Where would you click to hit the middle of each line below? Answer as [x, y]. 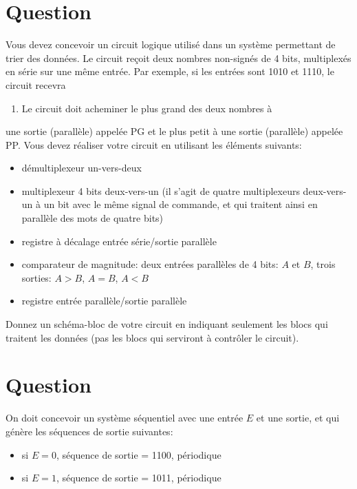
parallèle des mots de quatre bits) [93, 218]
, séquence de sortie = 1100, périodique [139, 454]
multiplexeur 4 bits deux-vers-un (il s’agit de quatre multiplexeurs [161, 190]
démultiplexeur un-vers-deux [82, 168]
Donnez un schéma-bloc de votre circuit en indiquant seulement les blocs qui [167, 324]
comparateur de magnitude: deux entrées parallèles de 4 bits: [150, 264]
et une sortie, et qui [298, 418]
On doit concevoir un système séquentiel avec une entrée [125, 418]
